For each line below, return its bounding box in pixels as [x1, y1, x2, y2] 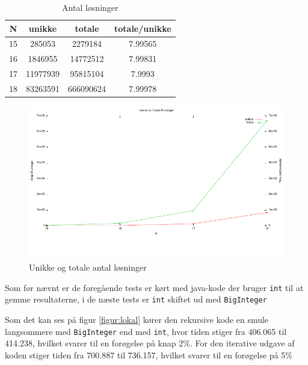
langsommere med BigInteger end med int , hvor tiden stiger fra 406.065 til [5, 325, 287, 337]
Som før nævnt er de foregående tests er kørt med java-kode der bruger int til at [5, 281, 304, 293]
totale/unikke [114, 22, 171, 34]
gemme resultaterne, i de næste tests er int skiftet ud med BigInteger [5, 293, 267, 305]
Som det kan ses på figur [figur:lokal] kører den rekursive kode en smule [5, 313, 269, 325]
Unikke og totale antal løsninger [29, 261, 147, 274]
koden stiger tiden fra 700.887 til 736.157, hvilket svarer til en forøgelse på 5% [5, 348, 292, 361]
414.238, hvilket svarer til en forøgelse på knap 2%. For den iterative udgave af [5, 337, 295, 349]
